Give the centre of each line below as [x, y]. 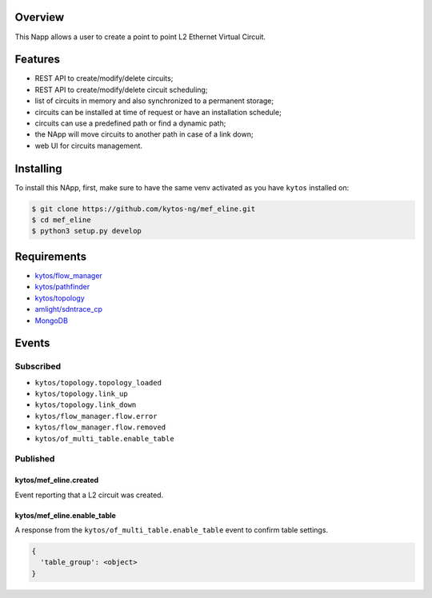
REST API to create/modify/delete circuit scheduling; [121, 90]
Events [32, 343]
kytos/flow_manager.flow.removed [100, 427]
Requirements [51, 256]
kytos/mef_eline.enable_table [65, 515]
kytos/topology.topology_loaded [98, 383]
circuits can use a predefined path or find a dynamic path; [130, 123]
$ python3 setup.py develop [86, 231]
